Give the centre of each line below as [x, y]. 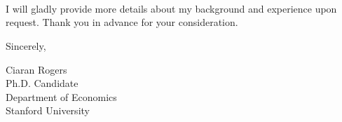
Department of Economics [61, 96]
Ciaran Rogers [36, 69]
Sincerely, [26, 45]
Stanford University [48, 110]
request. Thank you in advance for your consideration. [122, 22]
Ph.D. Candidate [42, 83]
